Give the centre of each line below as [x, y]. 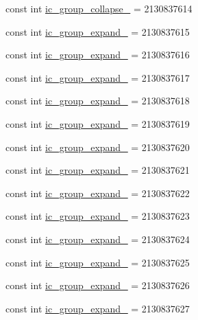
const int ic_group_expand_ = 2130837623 [98, 216]
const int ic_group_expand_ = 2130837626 [98, 285]
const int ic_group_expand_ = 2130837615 [98, 31]
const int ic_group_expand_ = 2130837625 [98, 262]
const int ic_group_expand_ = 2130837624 [98, 239]
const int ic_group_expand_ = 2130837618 [98, 101]
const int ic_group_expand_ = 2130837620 [98, 147]
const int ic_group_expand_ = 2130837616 [98, 55]
